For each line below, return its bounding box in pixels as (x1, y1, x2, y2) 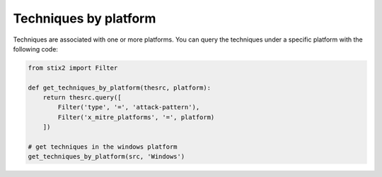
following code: (13, 44, 58, 53)
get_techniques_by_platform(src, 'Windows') (28, 152, 185, 161)
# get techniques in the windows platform (28, 143, 178, 151)
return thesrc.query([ (42, 94, 122, 102)
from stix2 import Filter (28, 63, 118, 72)
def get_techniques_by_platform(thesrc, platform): (28, 83, 212, 92)
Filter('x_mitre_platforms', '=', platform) (57, 113, 215, 121)
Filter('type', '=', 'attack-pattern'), (57, 103, 200, 111)
